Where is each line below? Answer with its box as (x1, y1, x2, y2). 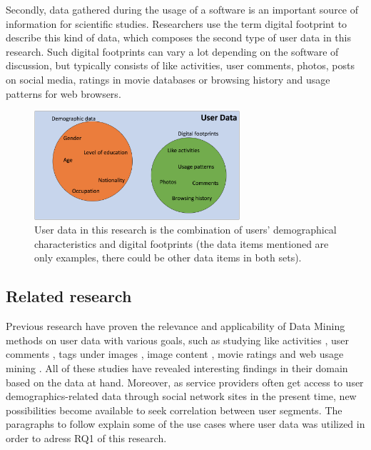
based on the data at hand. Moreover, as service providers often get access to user (6, 374, 364, 389)
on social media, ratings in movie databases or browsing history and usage (6, 71, 330, 86)
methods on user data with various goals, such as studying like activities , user (6, 332, 350, 347)
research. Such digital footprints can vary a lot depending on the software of (6, 44, 339, 59)
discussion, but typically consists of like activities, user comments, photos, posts (6, 58, 355, 73)
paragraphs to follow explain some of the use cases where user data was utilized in (6, 416, 365, 431)
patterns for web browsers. (6, 86, 121, 101)
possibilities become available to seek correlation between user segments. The (6, 402, 342, 417)
